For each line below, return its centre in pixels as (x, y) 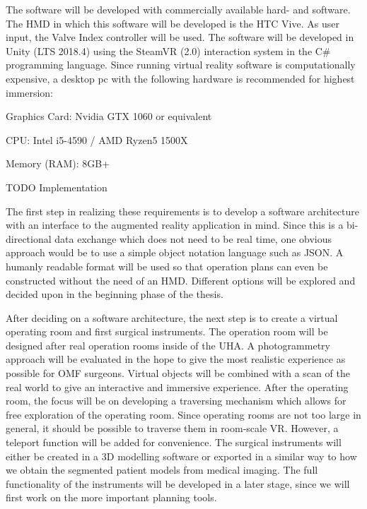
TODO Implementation (57, 187)
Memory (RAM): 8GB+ (58, 163)
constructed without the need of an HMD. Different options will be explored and (181, 280)
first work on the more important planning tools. (111, 497)
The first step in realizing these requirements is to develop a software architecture (183, 211)
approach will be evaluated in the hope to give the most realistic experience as (176, 359)
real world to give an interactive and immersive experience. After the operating (177, 387)
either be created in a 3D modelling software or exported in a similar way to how (181, 456)
